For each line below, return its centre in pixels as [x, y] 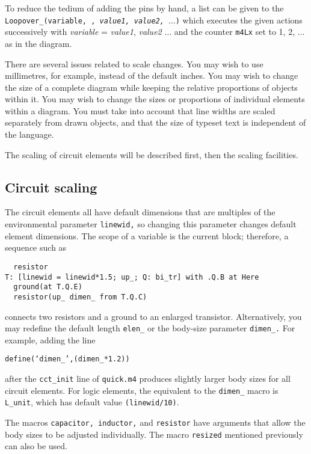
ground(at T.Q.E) [48, 287]
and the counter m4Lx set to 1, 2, [235, 32]
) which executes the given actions [239, 20]
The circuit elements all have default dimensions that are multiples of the [140, 212]
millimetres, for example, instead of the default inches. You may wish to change [152, 75]
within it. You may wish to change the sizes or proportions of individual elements [155, 99]
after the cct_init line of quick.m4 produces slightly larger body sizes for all [148, 379]
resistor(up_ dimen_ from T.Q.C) [80, 297]
